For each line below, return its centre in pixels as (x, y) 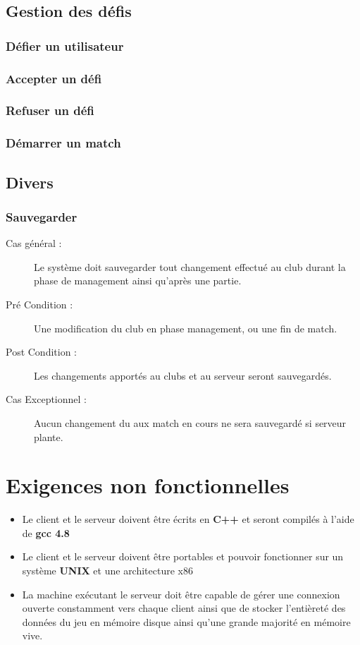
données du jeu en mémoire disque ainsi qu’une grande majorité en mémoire (186, 621)
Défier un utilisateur (65, 46)
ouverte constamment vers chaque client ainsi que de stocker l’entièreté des (184, 608)
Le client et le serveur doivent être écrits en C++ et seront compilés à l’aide (188, 519)
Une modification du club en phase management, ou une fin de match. (186, 328)
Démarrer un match (63, 143)
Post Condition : (42, 352)
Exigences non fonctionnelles (148, 485)
